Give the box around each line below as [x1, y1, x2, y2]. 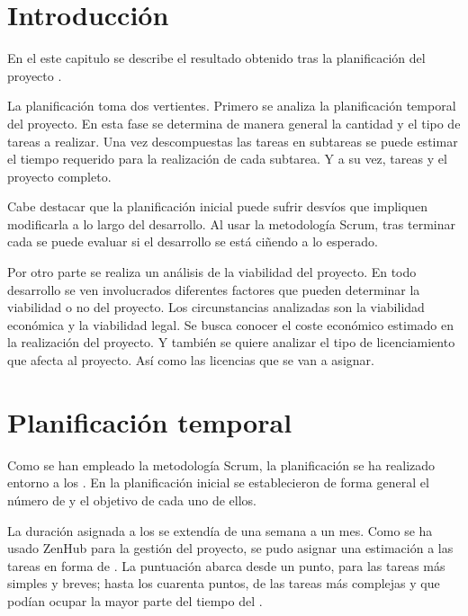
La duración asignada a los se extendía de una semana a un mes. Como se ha [7, 521, 433, 540]
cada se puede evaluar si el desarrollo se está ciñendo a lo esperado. [7, 232, 379, 251]
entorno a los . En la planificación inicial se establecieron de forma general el [7, 473, 429, 492]
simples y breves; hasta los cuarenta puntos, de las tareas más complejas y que [7, 574, 440, 593]
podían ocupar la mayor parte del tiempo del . [7, 591, 263, 610]
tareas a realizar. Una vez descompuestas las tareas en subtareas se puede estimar [7, 131, 458, 150]
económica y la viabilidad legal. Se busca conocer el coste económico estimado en [7, 315, 454, 334]
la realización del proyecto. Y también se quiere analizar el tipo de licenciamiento [7, 333, 455, 352]
